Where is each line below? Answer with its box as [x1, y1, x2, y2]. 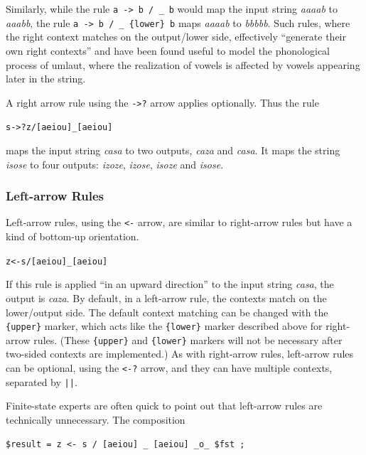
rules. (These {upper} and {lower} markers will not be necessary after [33, 332, 343, 347]
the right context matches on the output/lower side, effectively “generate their [6, 29, 346, 44]
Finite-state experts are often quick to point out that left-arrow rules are [6, 398, 323, 413]
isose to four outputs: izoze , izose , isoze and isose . [6, 156, 224, 171]
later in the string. [6, 71, 86, 86]
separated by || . [6, 374, 77, 389]
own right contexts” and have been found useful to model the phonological [6, 43, 330, 58]
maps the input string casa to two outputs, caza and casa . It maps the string [6, 143, 340, 157]
